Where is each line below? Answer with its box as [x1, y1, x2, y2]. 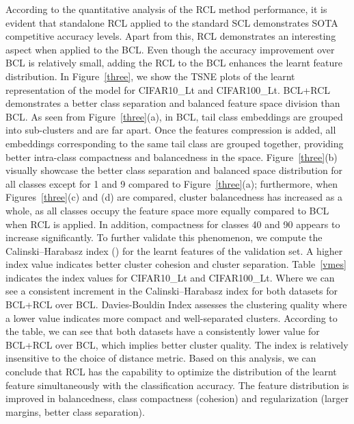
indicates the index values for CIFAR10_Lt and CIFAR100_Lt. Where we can [5, 270, 335, 284]
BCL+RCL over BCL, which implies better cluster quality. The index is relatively [5, 337, 349, 351]
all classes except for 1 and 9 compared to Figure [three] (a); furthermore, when [5, 176, 338, 190]
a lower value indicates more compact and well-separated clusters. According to [5, 310, 338, 325]
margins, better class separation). [5, 404, 145, 419]
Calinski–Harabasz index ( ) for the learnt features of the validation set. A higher [5, 243, 343, 258]
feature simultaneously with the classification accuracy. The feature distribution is [5, 377, 349, 392]
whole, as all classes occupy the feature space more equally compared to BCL [5, 203, 329, 217]
